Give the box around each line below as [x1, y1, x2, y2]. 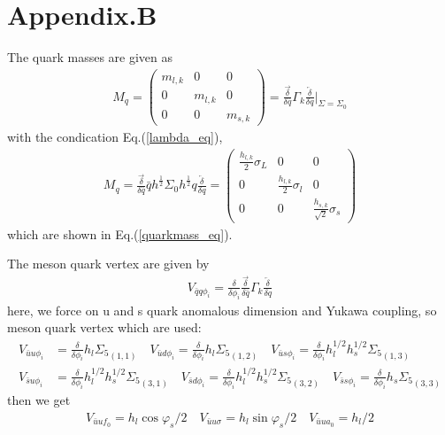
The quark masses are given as [7, 48, 173, 66]
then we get [7, 391, 71, 409]
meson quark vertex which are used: [7, 318, 202, 337]
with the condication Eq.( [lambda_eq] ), [7, 128, 223, 146]
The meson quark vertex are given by [7, 254, 210, 273]
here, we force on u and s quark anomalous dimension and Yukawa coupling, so [7, 300, 437, 319]
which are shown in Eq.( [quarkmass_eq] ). [7, 224, 233, 243]
